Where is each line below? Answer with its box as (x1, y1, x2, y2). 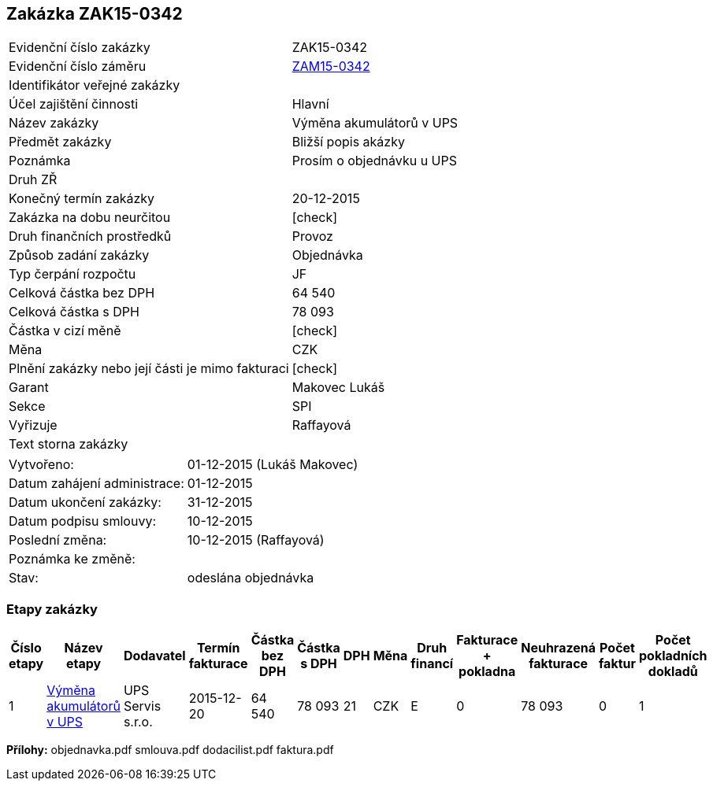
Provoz (292, 228, 333, 245)
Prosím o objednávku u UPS (292, 153, 457, 169)
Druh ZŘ (9, 172, 58, 188)
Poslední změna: (9, 532, 107, 549)
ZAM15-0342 (292, 58, 370, 75)
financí (410, 656, 454, 672)
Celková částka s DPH (9, 304, 139, 320)
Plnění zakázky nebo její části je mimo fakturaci (9, 360, 289, 377)
